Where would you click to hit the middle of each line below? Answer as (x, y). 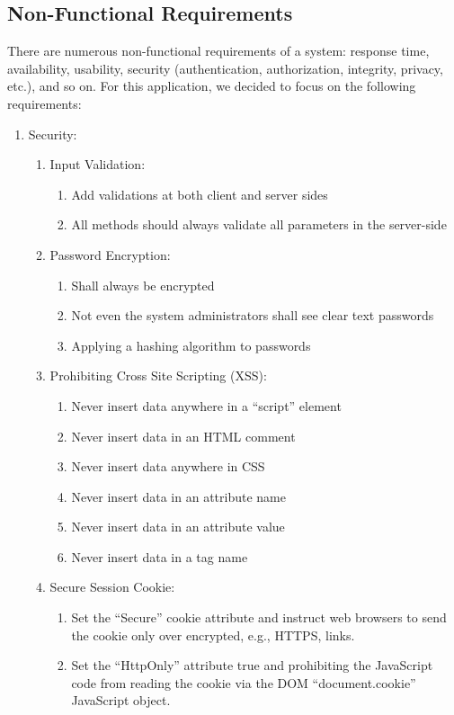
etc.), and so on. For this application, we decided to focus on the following (212, 86)
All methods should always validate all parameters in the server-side (259, 224)
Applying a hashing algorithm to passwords (191, 345)
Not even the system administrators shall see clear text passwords (253, 315)
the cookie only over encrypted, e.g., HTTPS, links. (213, 635)
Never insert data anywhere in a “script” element (206, 405)
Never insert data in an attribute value (178, 527)
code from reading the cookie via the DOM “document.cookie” (244, 682)
